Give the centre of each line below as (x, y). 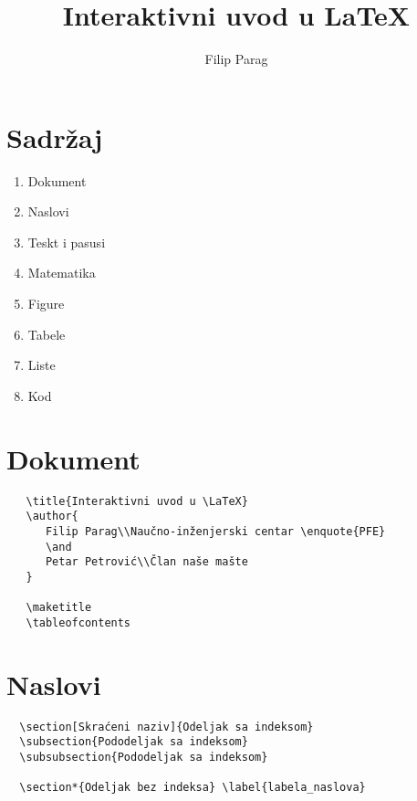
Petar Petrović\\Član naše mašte (146, 562)
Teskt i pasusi (67, 242)
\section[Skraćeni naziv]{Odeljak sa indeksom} (167, 727)
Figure (46, 304)
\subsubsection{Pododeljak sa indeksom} (144, 757)
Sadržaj (55, 137)
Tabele (47, 334)
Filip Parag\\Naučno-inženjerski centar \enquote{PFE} (215, 531)
